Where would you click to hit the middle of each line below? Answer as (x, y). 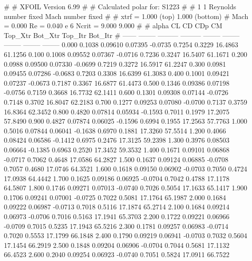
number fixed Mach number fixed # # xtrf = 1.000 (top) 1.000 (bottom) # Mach (126, 16)
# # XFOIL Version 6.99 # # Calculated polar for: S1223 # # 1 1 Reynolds (120, 6)
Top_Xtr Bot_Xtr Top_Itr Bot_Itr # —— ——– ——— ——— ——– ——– (122, 35)
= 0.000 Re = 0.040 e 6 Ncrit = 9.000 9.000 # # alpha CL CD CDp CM (113, 26)
